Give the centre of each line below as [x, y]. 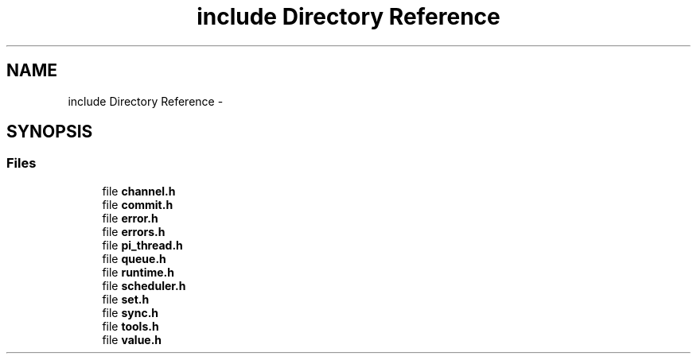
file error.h [130, 218]
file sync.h [130, 312]
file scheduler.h [144, 285]
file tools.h [130, 326]
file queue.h [134, 258]
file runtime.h [138, 272]
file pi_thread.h [142, 245]
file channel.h [139, 191]
